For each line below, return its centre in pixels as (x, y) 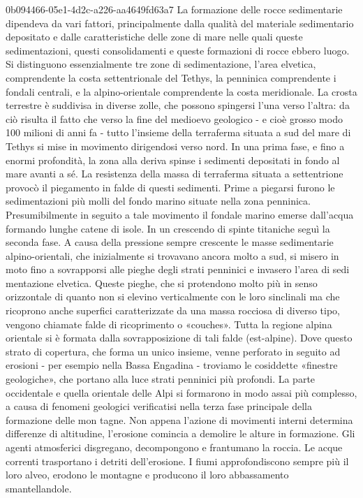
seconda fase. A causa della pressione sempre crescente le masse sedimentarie (170, 242)
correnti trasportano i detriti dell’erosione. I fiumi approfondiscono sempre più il (177, 461)
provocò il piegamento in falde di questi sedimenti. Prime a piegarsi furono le (170, 187)
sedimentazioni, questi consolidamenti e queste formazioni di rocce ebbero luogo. (178, 50)
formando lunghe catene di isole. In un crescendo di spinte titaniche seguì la (168, 228)
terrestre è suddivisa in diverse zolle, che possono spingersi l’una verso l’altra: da (178, 105)
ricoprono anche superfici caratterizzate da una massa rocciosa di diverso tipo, (173, 310)
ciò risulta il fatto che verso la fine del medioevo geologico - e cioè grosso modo (174, 118)
